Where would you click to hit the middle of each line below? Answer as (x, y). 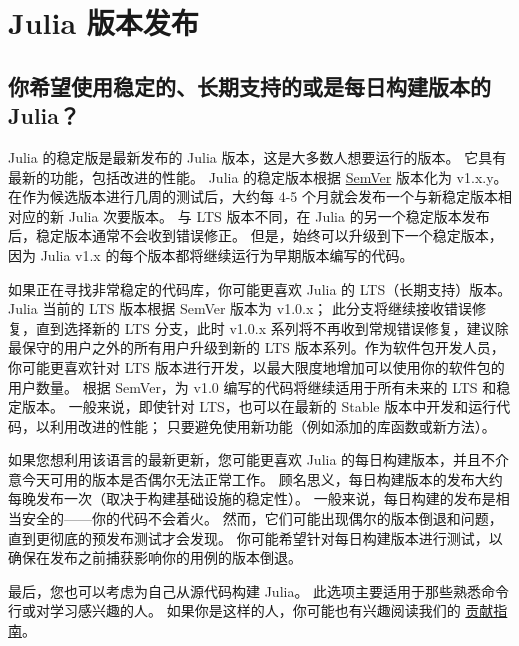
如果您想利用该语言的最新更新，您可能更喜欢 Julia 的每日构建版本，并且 (245, 459)
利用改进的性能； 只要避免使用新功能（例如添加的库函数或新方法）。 (272, 425)
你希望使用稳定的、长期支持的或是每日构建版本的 (249, 85)
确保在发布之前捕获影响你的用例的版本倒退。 (155, 557)
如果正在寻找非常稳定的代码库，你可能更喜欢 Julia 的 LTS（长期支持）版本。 (260, 288)
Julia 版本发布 (103, 22)
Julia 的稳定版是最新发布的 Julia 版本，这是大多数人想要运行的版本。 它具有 (257, 156)
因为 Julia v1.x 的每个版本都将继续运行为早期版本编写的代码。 (211, 254)
